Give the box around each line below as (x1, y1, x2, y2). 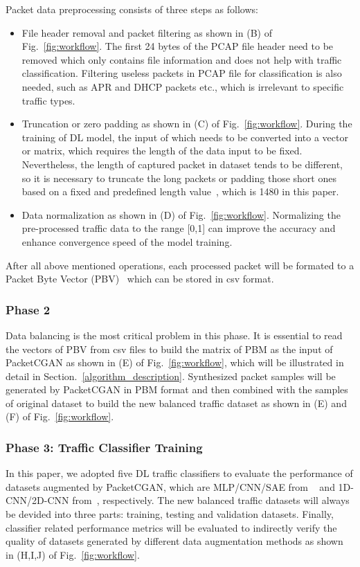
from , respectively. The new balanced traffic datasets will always (72, 493, 350, 507)
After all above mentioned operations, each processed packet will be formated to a (6, 258, 354, 272)
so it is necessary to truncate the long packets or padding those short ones (21, 170, 336, 185)
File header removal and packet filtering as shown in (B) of (21, 25, 272, 39)
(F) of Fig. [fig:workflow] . (6, 409, 114, 424)
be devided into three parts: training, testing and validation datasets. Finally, (6, 507, 334, 521)
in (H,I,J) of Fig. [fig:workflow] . (6, 547, 140, 561)
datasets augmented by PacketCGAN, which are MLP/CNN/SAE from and (6, 479, 335, 494)
